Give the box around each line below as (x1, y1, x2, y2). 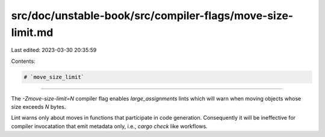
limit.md (11, 26, 54, 39)
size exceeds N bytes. (11, 103, 66, 111)
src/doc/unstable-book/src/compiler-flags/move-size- (11, 9, 294, 22)
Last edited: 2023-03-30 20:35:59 (11, 47, 97, 54)
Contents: (11, 57, 36, 65)
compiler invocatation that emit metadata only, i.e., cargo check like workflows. (11, 123, 208, 130)
